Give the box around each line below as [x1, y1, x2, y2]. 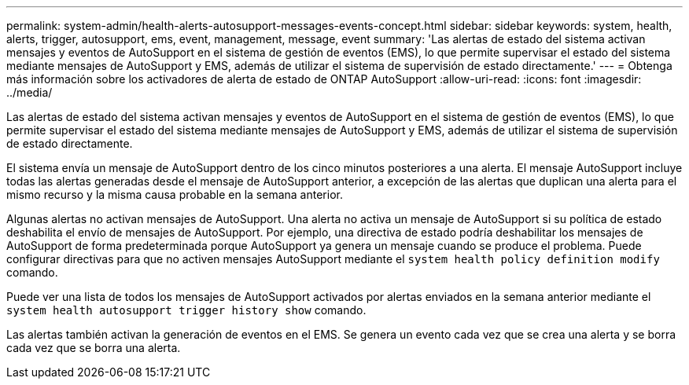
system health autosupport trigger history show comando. [6, 303, 367, 317]
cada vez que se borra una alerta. [6, 341, 181, 354]
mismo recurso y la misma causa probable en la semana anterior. [6, 188, 343, 201]
